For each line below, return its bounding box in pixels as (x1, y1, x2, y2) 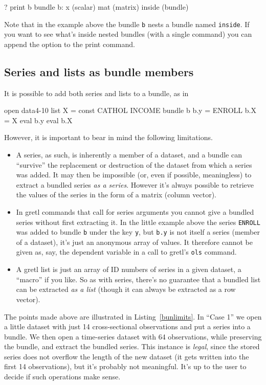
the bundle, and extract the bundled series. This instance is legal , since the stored (4, 341, 260, 352)
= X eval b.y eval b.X (4, 115, 73, 125)
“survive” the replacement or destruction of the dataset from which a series (16, 159, 252, 170)
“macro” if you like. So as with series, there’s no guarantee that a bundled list (16, 274, 261, 284)
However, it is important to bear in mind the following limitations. (4, 132, 213, 143)
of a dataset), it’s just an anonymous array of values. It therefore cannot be (16, 236, 253, 247)
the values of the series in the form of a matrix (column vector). (16, 189, 216, 200)
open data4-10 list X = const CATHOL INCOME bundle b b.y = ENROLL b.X (4, 105, 256, 116)
